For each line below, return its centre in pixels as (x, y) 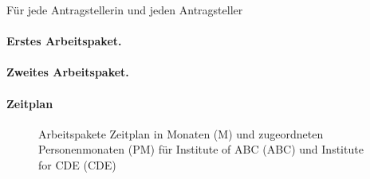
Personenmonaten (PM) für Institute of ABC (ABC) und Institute (201, 149)
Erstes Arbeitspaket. (64, 41)
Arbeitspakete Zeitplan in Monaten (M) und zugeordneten (181, 133)
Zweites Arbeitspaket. (68, 72)
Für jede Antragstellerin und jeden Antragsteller (125, 10)
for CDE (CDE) (77, 164)
